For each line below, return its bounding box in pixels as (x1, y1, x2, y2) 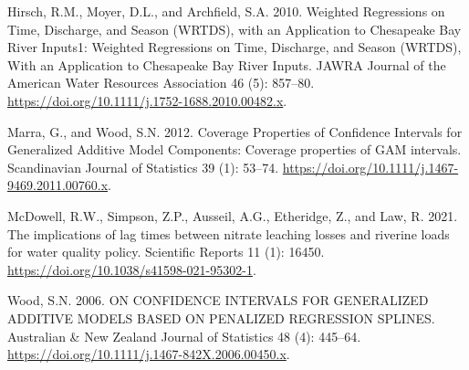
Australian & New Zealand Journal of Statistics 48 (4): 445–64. (7, 326, 361, 345)
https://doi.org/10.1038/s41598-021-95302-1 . (7, 259, 256, 279)
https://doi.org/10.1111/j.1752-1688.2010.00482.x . (7, 90, 287, 110)
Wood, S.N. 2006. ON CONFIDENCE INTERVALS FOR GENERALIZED (7, 291, 429, 310)
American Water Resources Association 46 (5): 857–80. (7, 73, 315, 92)
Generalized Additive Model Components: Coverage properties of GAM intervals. (7, 140, 462, 159)
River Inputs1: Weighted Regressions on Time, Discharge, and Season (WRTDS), (7, 37, 462, 57)
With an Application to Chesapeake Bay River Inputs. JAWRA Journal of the (7, 55, 446, 74)
